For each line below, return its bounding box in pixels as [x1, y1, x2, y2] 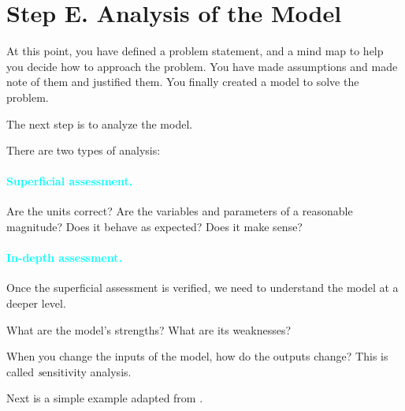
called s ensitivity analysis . [6, 363, 132, 379]
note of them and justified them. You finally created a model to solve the [6, 73, 359, 90]
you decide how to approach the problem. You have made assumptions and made [6, 58, 398, 74]
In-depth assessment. [6, 249, 122, 266]
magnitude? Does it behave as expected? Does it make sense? [6, 219, 303, 235]
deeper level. [6, 295, 66, 312]
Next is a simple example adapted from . [6, 390, 203, 406]
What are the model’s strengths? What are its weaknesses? [6, 321, 292, 338]
